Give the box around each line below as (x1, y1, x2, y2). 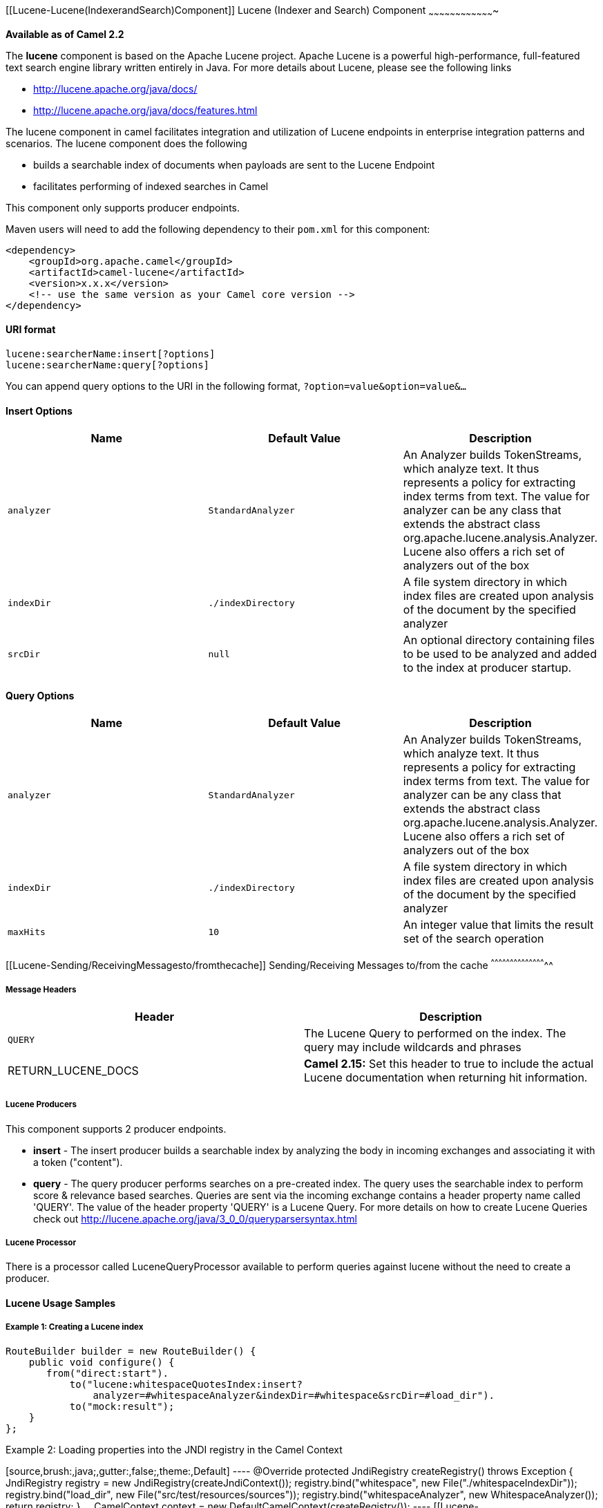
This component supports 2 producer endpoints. (6, 1122, 227, 1135)
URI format (6, 323, 56, 336)
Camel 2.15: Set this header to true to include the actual (304, 1056, 594, 1071)
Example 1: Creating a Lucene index (6, 1322, 144, 1332)
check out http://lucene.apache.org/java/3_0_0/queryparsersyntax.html (33, 1212, 357, 1225)
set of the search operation (403, 932, 544, 946)
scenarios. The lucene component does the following (6, 137, 247, 149)
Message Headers (6, 984, 77, 995)
